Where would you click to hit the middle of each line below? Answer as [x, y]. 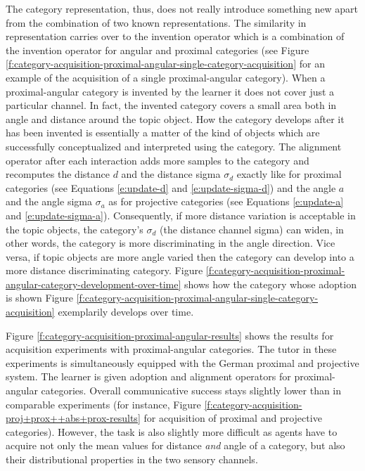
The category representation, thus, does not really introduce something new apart [182, 8]
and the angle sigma [49, 201]
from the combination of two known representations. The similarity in [156, 22]
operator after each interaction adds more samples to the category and [158, 160]
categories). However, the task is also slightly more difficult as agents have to [172, 431]
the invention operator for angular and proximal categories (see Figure [158, 50]
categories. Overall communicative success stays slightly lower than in [191, 391]
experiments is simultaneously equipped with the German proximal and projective [182, 362]
